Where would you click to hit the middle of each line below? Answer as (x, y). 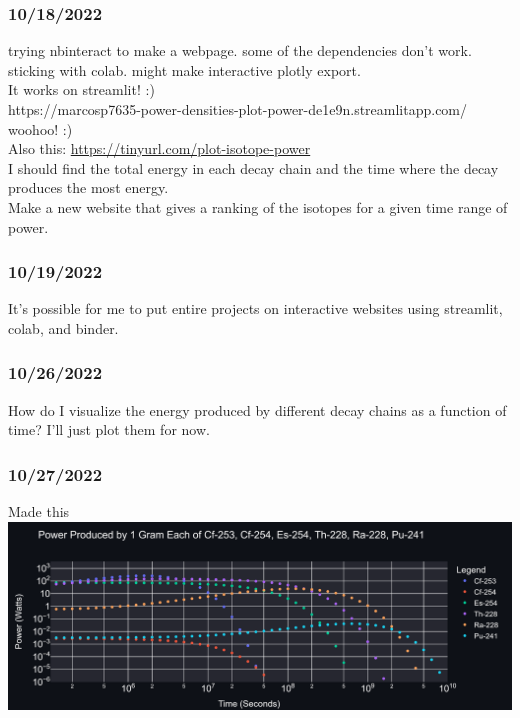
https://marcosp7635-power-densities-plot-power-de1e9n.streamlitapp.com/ (238, 109)
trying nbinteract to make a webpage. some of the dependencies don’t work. (240, 50)
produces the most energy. (88, 187)
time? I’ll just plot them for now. (109, 429)
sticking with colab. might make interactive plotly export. (184, 69)
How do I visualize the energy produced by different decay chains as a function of (257, 409)
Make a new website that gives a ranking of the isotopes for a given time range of (258, 206)
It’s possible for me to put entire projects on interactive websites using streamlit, (255, 308)
